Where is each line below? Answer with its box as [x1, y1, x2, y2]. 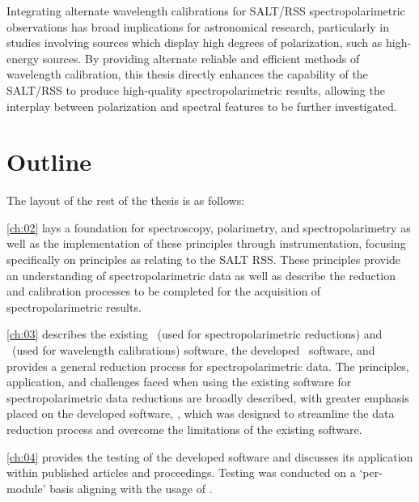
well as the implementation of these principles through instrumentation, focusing [6, 235, 406, 252]
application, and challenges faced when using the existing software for [6, 373, 352, 390]
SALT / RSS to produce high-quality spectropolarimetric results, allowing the [6, 81, 385, 98]
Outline [6, 145, 92, 178]
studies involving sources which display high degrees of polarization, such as [6, 34, 383, 51]
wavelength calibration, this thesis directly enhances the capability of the [6, 66, 368, 83]
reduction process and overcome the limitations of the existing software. [6, 421, 362, 437]
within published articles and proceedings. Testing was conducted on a [6, 464, 356, 481]
